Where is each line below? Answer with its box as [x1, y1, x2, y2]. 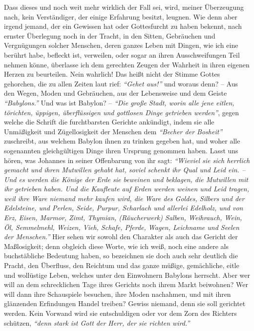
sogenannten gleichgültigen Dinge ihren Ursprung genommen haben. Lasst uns [4, 145, 238, 155]
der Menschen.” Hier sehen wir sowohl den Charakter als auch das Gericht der [4, 231, 238, 242]
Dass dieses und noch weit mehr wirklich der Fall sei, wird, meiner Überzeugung [4, 2, 244, 12]
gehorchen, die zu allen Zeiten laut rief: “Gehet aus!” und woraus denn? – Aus [4, 78, 238, 88]
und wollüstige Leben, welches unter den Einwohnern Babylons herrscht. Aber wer [4, 269, 250, 280]
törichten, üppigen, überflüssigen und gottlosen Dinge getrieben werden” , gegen [4, 107, 239, 117]
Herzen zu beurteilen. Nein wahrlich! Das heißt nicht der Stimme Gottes [4, 69, 220, 79]
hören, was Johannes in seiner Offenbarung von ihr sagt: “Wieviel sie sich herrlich [4, 155, 250, 165]
